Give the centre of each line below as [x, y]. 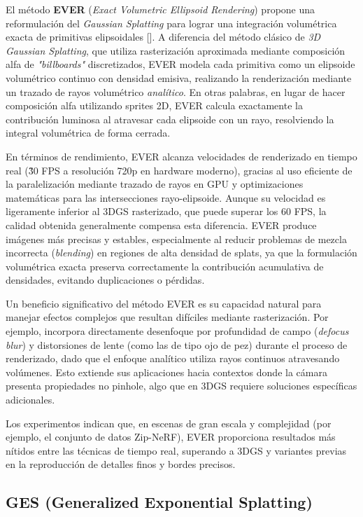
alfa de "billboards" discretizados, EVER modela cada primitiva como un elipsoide [180, 64]
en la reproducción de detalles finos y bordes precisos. [121, 464]
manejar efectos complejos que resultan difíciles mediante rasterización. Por [167, 317]
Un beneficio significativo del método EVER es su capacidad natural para [164, 303]
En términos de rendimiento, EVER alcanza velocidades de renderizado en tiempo [181, 156]
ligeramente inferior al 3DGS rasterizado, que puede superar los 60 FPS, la [166, 211]
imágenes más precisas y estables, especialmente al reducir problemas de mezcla [176, 239]
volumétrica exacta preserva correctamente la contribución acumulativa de [165, 266]
